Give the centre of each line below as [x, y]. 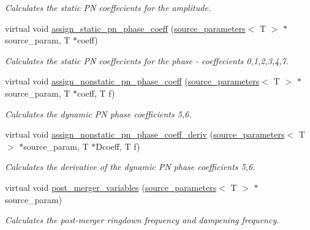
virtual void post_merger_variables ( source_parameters [111, 187]
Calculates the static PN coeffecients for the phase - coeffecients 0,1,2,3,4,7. [147, 60]
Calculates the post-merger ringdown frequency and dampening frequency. [142, 220]
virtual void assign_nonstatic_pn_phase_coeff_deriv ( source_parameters [145, 134]
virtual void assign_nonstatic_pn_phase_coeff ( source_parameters [132, 81]
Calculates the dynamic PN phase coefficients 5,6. [98, 113]
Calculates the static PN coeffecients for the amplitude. [108, 7]
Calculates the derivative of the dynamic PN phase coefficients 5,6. [130, 167]
